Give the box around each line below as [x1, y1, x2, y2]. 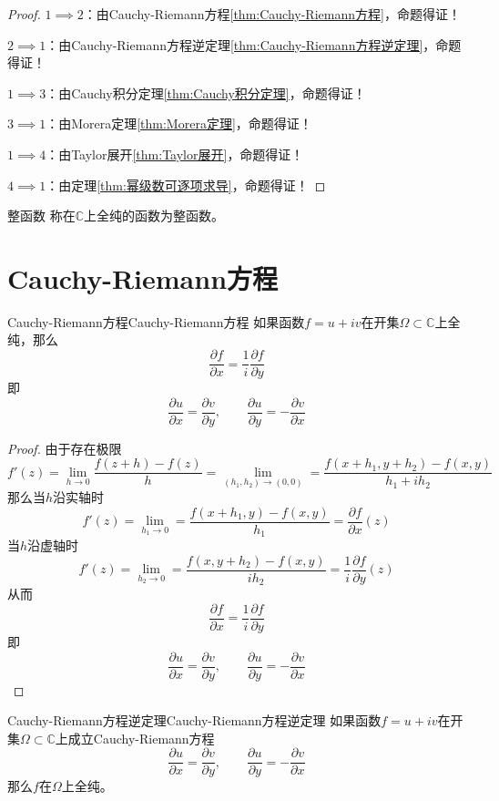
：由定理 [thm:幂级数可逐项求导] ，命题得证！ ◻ [46, 175, 326, 194]
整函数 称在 [7, 206, 76, 225]
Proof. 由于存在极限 [7, 438, 122, 457]
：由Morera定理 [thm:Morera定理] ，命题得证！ [46, 114, 312, 133]
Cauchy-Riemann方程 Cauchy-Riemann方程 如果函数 [7, 312, 305, 331]
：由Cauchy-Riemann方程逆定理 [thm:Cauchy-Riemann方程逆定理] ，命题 [46, 35, 462, 54]
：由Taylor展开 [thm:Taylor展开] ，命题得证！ [46, 144, 304, 163]
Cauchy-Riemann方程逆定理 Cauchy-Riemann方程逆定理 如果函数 [7, 711, 382, 730]
